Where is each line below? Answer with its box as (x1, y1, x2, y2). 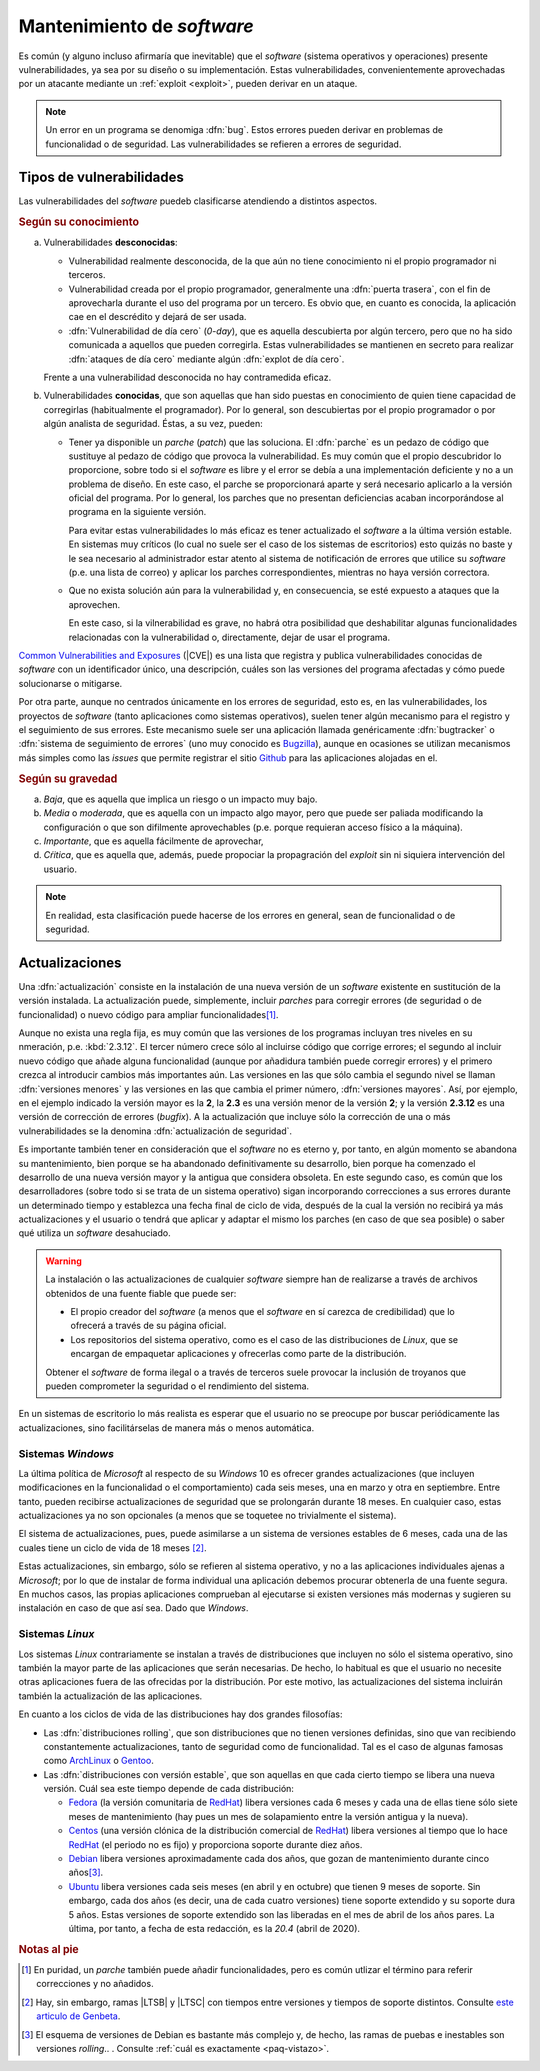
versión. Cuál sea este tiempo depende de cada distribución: (43, 1783, 295, 1795)
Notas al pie (18, 1942, 79, 1956)
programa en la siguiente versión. (68, 506, 207, 518)
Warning (45, 1255, 82, 1267)
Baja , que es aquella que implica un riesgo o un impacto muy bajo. (43, 793, 318, 805)
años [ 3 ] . (68, 1866, 104, 1879)
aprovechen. (68, 598, 121, 610)
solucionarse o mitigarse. (18, 677, 123, 689)
